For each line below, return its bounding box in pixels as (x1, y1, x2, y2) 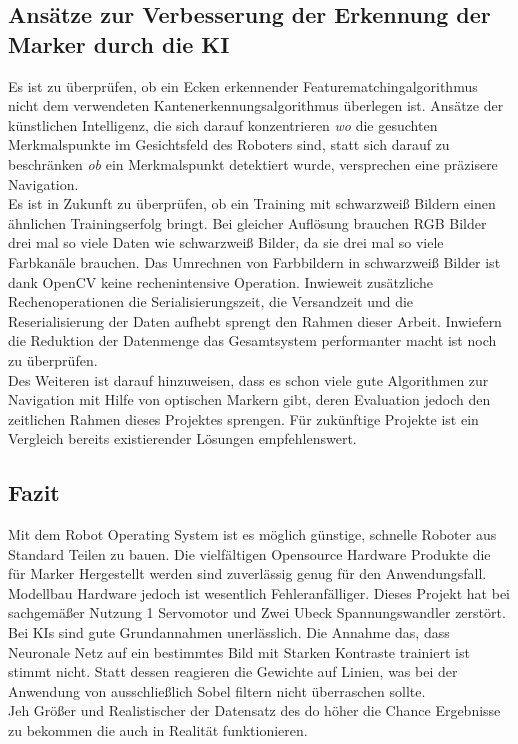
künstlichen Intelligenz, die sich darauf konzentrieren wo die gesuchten (8, 114, 438, 135)
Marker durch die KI (8, 28, 230, 59)
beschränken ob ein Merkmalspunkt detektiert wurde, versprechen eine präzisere (8, 153, 498, 174)
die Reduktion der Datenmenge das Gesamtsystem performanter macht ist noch (8, 330, 497, 351)
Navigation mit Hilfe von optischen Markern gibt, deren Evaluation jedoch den (8, 389, 491, 410)
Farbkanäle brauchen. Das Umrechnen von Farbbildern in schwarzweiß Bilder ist (8, 251, 501, 272)
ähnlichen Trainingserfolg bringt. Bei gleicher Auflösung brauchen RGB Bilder (8, 212, 487, 233)
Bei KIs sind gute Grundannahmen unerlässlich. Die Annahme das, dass (8, 622, 450, 643)
